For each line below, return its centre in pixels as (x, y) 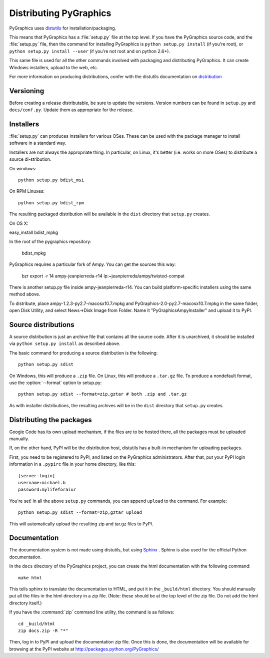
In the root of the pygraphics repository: (50, 242)
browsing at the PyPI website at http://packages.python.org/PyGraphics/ (84, 649)
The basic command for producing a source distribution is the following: (83, 353)
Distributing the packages (50, 420)
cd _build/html (37, 624)
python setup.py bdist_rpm (51, 203)
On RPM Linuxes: (27, 191)
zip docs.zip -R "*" (43, 631)
